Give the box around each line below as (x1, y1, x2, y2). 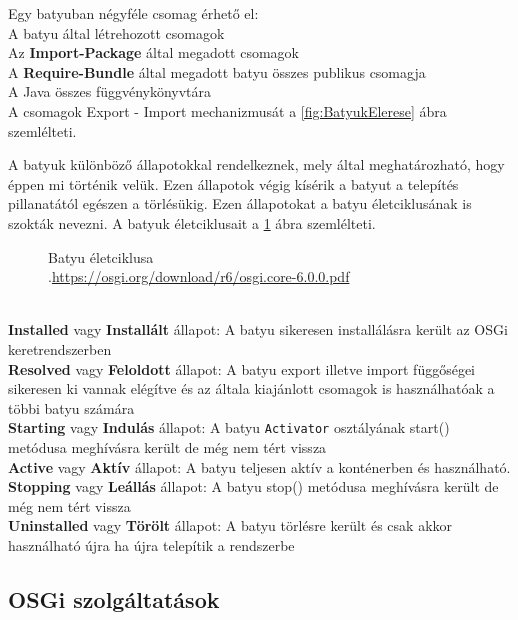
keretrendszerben (8, 338, 112, 359)
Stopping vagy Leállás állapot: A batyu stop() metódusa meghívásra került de (8, 476, 499, 497)
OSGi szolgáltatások (8, 583, 220, 614)
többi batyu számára (8, 397, 135, 418)
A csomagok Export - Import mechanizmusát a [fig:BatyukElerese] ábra (8, 100, 447, 121)
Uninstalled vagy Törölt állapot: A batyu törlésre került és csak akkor (8, 515, 453, 536)
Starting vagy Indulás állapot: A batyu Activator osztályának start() (8, 417, 450, 438)
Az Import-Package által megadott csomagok (8, 42, 300, 63)
